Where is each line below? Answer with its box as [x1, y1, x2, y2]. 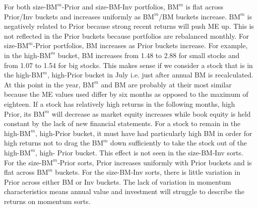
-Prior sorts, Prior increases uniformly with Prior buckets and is [57, 157, 252, 167]
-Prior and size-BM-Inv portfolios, [62, 1, 165, 11]
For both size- [4, 1, 46, 11]
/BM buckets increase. [159, 11, 227, 21]
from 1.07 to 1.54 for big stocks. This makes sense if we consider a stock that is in [4, 60, 253, 70]
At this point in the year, [4, 79, 81, 89]
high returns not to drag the [4, 138, 90, 148]
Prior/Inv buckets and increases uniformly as [4, 11, 141, 21]
